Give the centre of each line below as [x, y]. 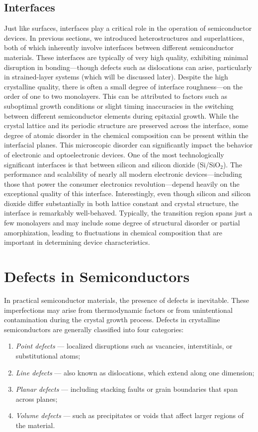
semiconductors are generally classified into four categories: [94, 329]
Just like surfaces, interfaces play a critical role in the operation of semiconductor [128, 28]
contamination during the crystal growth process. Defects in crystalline [112, 320]
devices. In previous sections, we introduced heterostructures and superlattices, [124, 37]
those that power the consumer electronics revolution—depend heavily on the [122, 183]
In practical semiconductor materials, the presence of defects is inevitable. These [127, 300]
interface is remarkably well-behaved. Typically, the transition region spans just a [128, 213]
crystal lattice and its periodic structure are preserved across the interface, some [126, 125]
